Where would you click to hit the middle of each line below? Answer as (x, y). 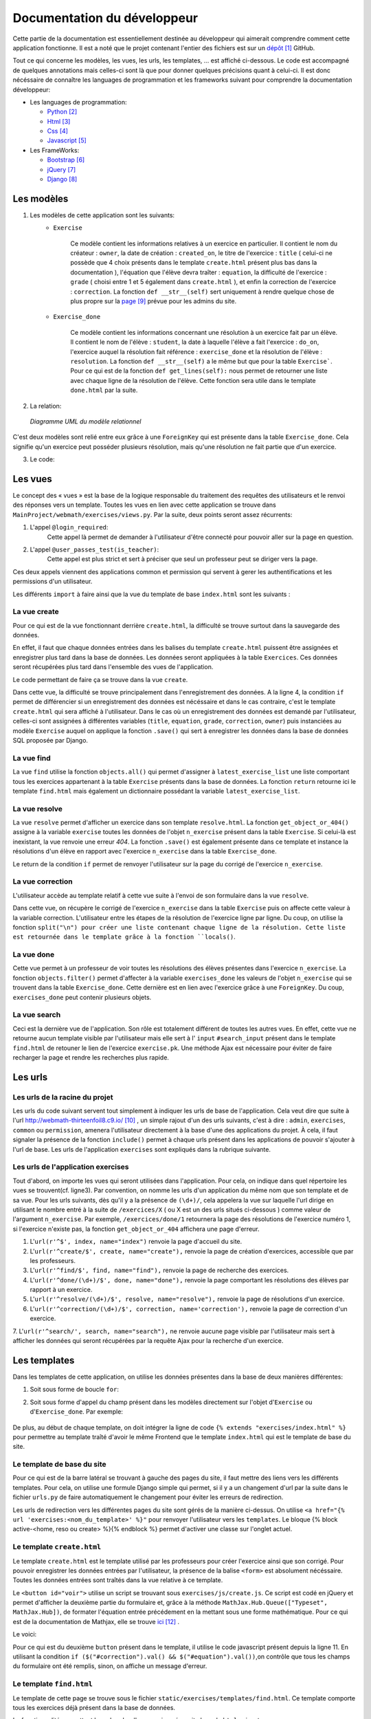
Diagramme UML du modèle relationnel (86, 421)
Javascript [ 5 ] (67, 140)
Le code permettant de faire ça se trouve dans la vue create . (100, 679)
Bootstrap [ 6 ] (66, 160)
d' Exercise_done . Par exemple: (77, 1412)
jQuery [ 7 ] (61, 169)
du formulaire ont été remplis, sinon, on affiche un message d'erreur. (110, 1666)
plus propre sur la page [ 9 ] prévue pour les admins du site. (154, 301)
